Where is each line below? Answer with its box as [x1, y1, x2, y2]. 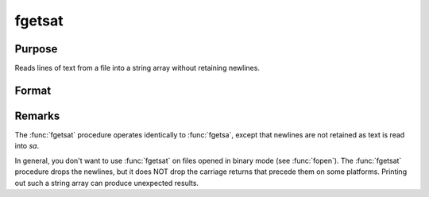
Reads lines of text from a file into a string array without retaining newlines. [14, 64, 260, 73]
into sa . [14, 141, 40, 151]
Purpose [14, 42, 58, 56]
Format [14, 83, 52, 97]
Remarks [14, 109, 60, 122]
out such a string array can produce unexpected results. [14, 178, 199, 187]
